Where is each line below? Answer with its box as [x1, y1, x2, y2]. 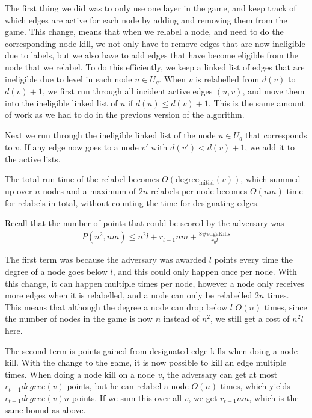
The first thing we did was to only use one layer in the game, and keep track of [5, 2, 296, 14]
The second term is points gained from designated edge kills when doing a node [5, 344, 298, 357]
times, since [264, 300, 307, 313]
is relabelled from [195, 72, 260, 85]
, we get [188, 391, 218, 404]
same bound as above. [5, 403, 86, 416]
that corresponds [245, 128, 307, 141]
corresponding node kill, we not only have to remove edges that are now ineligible [5, 37, 305, 49]
